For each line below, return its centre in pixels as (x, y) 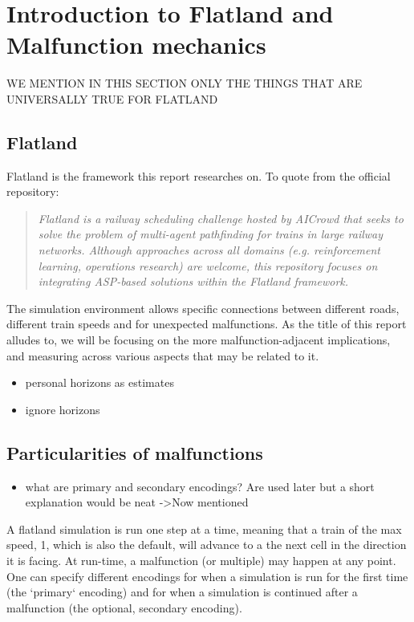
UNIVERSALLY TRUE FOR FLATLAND (112, 98)
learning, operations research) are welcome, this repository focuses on (208, 265)
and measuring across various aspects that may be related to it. (163, 355)
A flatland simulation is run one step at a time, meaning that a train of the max (204, 528)
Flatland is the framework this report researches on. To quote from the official (199, 175)
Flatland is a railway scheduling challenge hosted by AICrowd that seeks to (221, 218)
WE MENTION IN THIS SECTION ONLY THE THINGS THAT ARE (185, 83)
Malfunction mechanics (136, 45)
